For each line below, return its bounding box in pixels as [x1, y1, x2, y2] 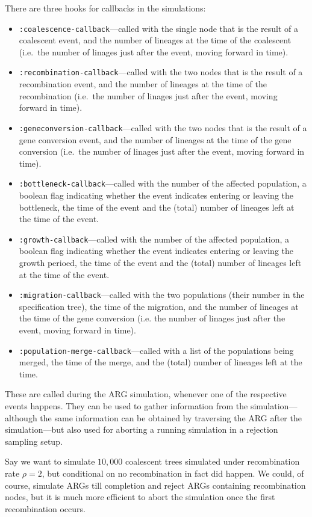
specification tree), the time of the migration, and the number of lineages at [19, 300, 299, 312]
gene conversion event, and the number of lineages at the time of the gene [19, 133, 292, 146]
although [5, 411, 37, 424]
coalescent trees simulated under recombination [125, 455, 300, 468]
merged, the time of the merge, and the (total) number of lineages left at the [19, 356, 302, 368]
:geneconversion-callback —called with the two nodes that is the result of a [19, 121, 307, 134]
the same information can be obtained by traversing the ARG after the [40, 411, 302, 424]
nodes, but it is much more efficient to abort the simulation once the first [5, 491, 275, 503]
